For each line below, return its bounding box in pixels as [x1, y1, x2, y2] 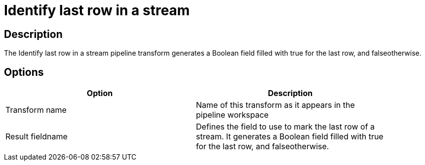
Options [4, 66, 44, 78]
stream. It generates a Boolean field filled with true [196, 132, 384, 142]
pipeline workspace [196, 110, 269, 120]
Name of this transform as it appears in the [196, 100, 355, 110]
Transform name [5, 105, 67, 115]
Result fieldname [5, 132, 68, 142]
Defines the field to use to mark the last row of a [196, 122, 375, 132]
